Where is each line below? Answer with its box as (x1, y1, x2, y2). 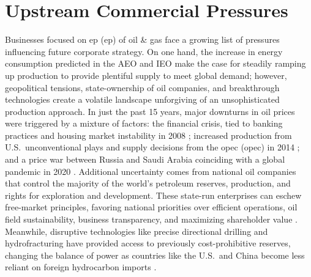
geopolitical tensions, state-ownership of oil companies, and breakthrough (5, 81, 280, 94)
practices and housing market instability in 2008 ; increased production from (5, 128, 292, 141)
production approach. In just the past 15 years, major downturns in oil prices (5, 105, 295, 117)
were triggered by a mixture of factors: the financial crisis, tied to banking (5, 117, 283, 130)
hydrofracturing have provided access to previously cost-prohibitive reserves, (5, 237, 291, 249)
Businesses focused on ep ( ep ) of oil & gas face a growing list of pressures (5, 33, 280, 46)
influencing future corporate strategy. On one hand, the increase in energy (5, 45, 283, 57)
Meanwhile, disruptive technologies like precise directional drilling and (5, 224, 268, 237)
